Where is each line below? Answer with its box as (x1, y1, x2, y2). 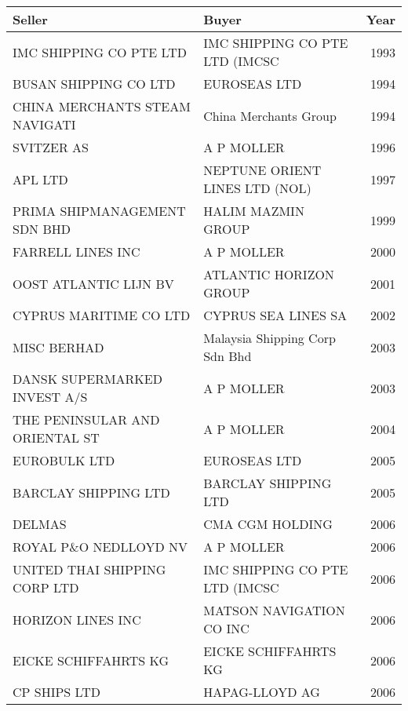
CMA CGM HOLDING (203, 515, 333, 533)
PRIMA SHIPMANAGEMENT (13, 202, 186, 220)
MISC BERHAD (13, 337, 104, 356)
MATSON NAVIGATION (203, 601, 345, 619)
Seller (13, 10, 48, 28)
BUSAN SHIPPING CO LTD (13, 75, 176, 93)
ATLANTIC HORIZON (203, 265, 334, 283)
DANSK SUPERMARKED (13, 370, 162, 388)
